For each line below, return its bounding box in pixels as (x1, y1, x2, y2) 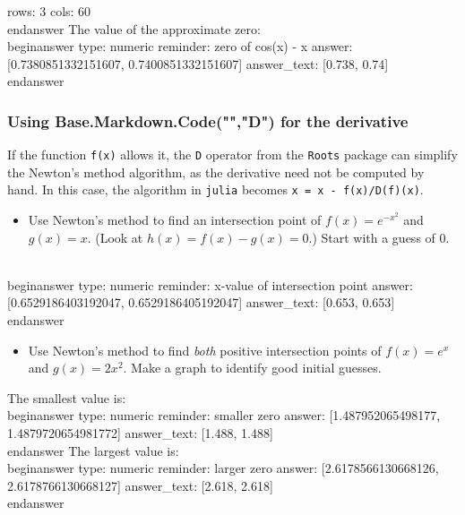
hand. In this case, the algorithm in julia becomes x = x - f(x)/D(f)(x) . (7, 180, 424, 199)
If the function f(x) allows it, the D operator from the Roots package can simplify (7, 145, 458, 164)
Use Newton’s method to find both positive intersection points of (28, 340, 382, 359)
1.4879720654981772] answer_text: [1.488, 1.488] (7, 424, 273, 442)
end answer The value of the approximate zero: (7, 19, 261, 38)
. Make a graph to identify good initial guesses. (123, 358, 382, 377)
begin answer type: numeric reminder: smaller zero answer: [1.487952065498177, (7, 406, 441, 425)
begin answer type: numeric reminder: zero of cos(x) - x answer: (7, 37, 353, 56)
